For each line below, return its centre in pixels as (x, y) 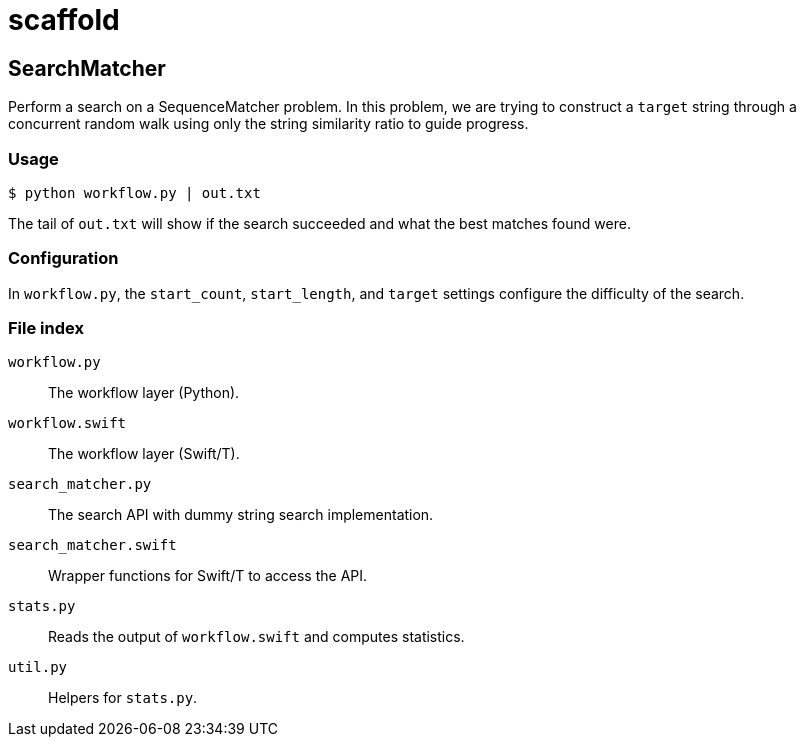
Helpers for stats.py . (123, 698)
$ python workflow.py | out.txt (134, 192)
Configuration (63, 258)
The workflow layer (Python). (144, 393)
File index (46, 328)
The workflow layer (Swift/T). (144, 454)
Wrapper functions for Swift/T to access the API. (208, 576)
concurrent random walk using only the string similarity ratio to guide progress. (268, 124)
